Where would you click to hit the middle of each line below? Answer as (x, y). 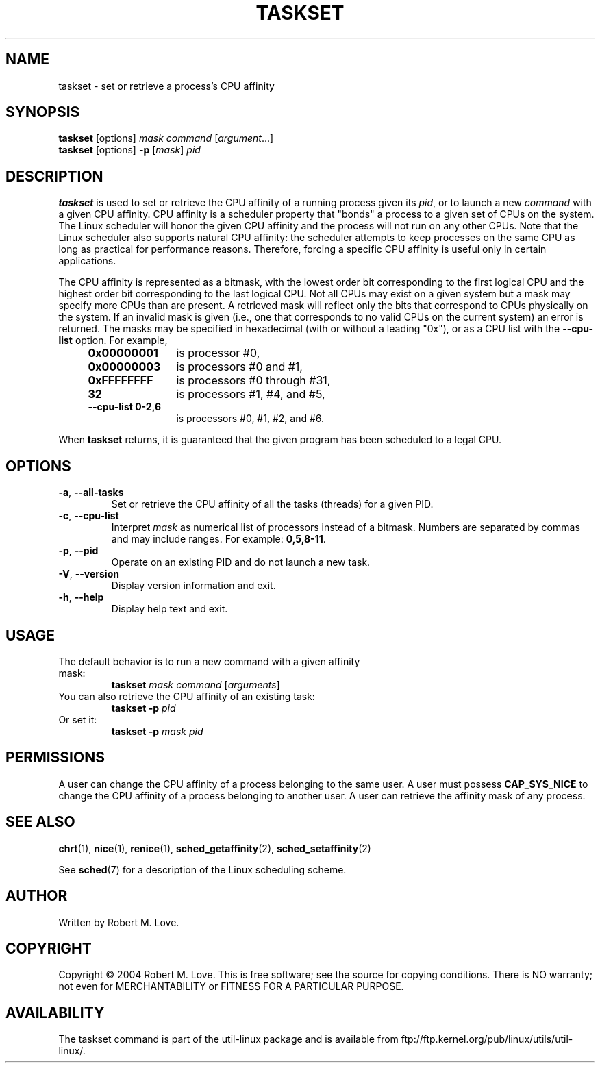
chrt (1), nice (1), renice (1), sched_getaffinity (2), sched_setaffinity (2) (215, 848)
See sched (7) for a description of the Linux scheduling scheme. (202, 869)
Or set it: (78, 719)
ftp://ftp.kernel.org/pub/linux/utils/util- (487, 1039)
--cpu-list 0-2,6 (125, 407)
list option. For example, (113, 340)
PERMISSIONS (55, 758)
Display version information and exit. (193, 586)
